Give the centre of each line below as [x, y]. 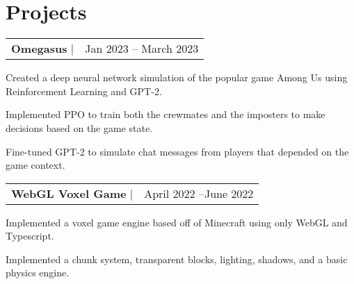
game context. [35, 165]
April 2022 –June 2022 [199, 193]
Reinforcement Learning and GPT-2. [84, 91]
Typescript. [30, 236]
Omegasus [39, 49]
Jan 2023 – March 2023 [142, 49]
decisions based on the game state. [79, 127]
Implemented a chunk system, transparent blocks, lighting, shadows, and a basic [177, 259]
